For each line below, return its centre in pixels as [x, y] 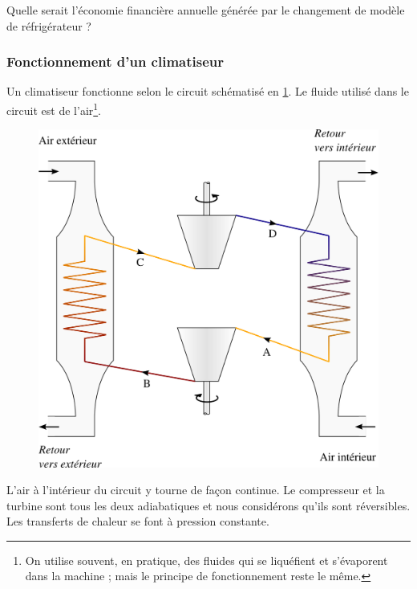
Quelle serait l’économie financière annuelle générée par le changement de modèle [206, 10]
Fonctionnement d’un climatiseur [115, 61]
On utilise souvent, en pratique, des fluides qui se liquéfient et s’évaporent [206, 560]
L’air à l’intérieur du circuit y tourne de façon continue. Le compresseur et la [196, 490]
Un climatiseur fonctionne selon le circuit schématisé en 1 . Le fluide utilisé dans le [208, 91]
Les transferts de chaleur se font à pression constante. [138, 521]
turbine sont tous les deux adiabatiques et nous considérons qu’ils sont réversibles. [208, 505]
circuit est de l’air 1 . [54, 109]
